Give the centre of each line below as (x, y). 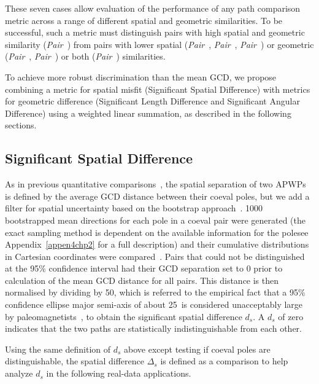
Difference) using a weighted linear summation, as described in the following (148, 113)
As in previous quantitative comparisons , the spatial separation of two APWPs (156, 184)
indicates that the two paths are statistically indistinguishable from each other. (153, 328)
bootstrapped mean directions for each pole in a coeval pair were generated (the (155, 220)
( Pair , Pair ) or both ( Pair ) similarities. (85, 56)
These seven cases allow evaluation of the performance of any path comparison (153, 8)
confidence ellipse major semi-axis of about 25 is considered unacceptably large (154, 304)
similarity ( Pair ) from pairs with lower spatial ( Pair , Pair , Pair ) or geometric (159, 44)
